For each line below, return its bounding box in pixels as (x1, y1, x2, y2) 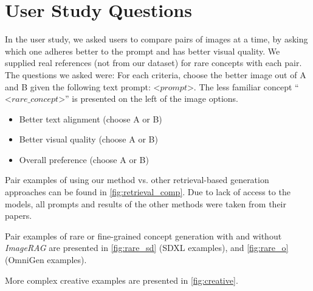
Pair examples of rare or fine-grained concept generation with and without (5, 229, 282, 242)
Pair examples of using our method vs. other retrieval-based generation (5, 173, 269, 186)
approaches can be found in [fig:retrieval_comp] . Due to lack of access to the (5, 186, 291, 198)
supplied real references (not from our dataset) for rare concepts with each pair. (5, 56, 302, 69)
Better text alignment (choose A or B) (19, 112, 162, 125)
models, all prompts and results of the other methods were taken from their (5, 197, 286, 210)
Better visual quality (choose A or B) (19, 133, 158, 145)
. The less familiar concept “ (193, 80, 299, 93)
